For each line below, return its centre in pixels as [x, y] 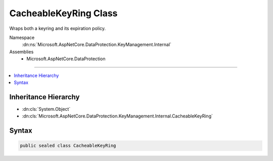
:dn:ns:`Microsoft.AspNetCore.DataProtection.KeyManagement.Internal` [97, 45]
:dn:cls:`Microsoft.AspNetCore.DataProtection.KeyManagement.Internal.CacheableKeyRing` [118, 116]
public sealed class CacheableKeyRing [68, 146]
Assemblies [21, 52]
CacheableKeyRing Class [63, 13]
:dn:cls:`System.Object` [46, 109]
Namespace [22, 37]
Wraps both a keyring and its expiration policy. [58, 28]
